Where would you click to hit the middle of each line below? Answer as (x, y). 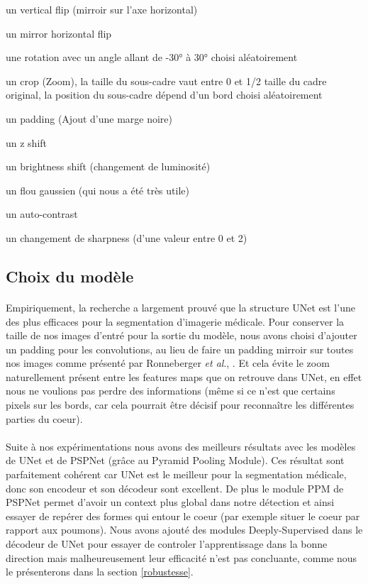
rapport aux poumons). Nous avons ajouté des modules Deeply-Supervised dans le (184, 530)
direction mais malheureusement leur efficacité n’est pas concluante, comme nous (182, 557)
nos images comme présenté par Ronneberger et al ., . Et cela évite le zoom (168, 363)
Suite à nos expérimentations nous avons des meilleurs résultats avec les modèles (181, 446)
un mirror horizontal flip (59, 33)
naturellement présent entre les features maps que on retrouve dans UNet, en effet (184, 376)
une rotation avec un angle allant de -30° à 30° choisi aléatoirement (152, 57)
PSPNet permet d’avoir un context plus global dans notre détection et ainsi (170, 502)
